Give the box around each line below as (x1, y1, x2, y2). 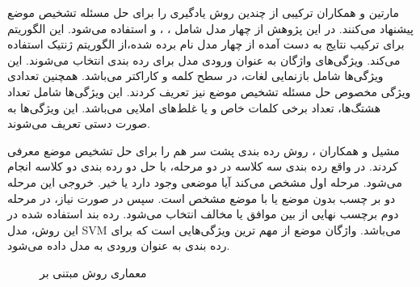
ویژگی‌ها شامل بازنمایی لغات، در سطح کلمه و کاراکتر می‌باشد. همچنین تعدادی (7, 67, 384, 84)
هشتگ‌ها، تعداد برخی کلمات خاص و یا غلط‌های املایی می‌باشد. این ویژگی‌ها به (7, 99, 381, 116)
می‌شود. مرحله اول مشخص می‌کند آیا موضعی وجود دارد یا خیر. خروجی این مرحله (7, 173, 402, 190)
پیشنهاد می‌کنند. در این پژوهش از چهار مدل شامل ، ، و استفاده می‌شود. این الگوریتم (7, 19, 414, 36)
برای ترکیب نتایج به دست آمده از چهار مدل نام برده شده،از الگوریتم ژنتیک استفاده (7, 36, 405, 53)
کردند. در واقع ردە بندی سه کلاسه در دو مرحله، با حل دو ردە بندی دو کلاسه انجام (7, 158, 398, 175)
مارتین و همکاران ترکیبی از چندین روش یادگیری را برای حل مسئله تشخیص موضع (7, 4, 400, 20)
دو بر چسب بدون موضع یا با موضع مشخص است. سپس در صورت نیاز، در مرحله (7, 189, 396, 206)
